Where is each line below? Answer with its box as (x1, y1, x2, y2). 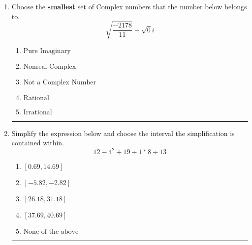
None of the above (23, 228, 79, 236)
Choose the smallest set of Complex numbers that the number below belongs (11, 1, 247, 11)
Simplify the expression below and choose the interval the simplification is (11, 128, 235, 138)
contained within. (11, 137, 64, 148)
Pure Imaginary (23, 47, 71, 54)
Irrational (23, 109, 52, 116)
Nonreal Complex (23, 63, 76, 70)
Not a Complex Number (23, 79, 96, 86)
